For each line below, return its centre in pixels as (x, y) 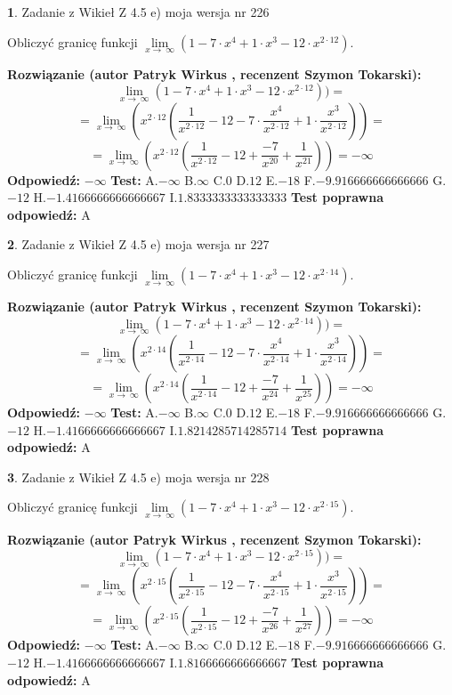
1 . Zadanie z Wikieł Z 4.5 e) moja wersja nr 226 (138, 12)
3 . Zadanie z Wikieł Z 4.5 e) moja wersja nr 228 (138, 477)
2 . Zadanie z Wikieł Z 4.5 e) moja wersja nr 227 (138, 244)
